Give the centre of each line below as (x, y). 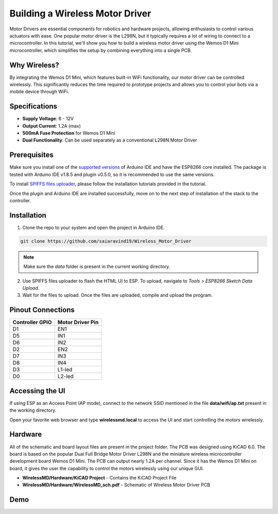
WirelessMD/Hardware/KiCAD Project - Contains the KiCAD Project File (100, 478)
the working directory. (33, 410)
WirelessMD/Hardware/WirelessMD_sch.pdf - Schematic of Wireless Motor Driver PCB (116, 485)
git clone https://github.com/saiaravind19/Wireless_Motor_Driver (106, 241)
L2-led (66, 377)
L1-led (65, 369)
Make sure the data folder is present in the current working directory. (97, 267)
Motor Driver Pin (78, 323)
